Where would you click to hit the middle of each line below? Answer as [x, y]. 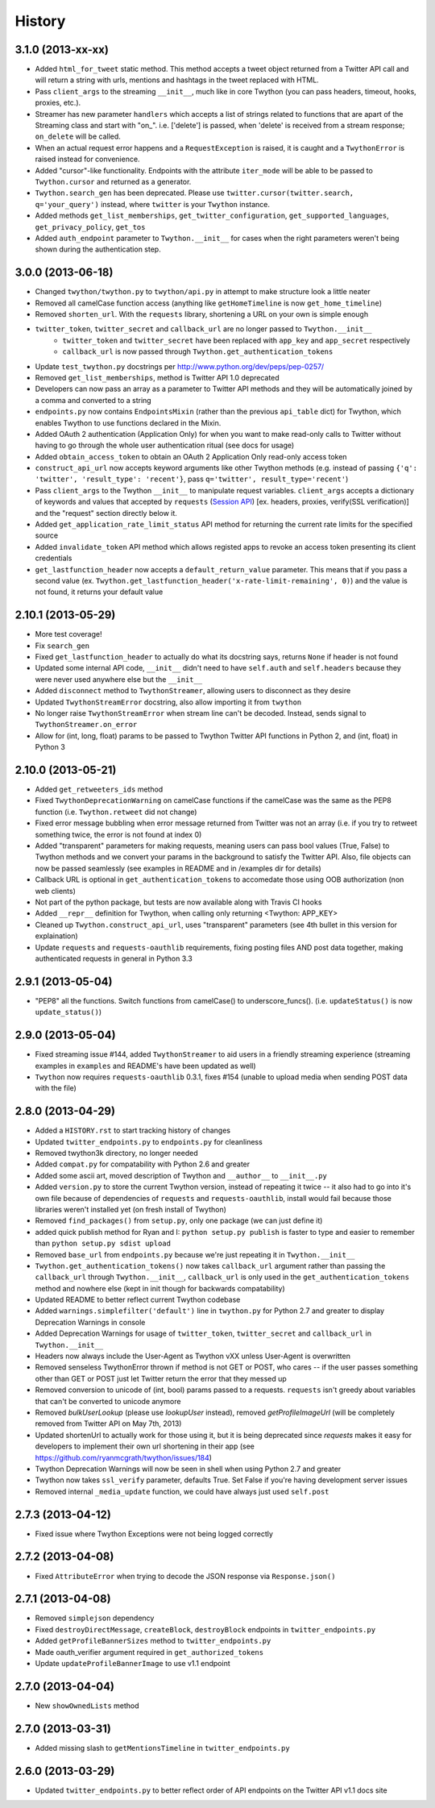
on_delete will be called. [78, 136]
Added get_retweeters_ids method [99, 789]
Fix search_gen [62, 646]
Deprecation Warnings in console [90, 1322]
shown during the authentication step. [98, 249]
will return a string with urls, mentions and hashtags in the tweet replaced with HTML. [177, 80]
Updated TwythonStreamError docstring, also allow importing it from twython [168, 702]
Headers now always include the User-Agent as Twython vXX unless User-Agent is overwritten [193, 1356]
